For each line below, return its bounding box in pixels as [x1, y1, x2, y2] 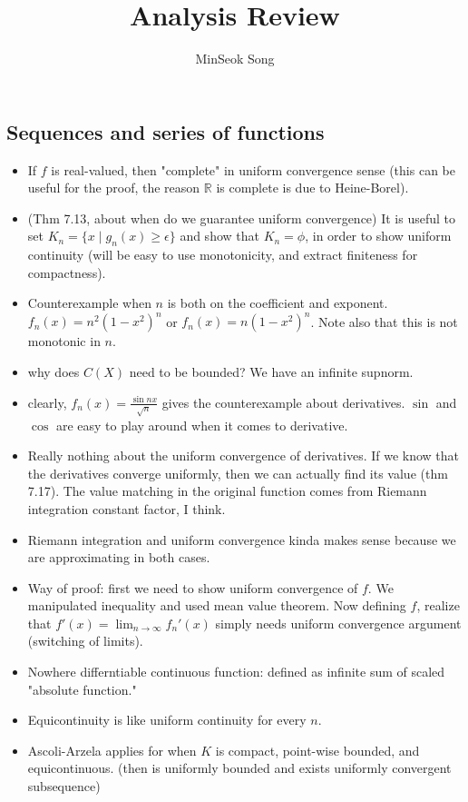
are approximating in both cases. [27, 548, 210, 567]
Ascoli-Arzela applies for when [27, 740, 197, 759]
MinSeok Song [195, 49, 275, 68]
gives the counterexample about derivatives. [161, 392, 405, 411]
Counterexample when [27, 293, 151, 312]
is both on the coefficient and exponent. [167, 293, 388, 312]
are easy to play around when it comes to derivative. [55, 415, 348, 434]
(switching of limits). [27, 631, 143, 650]
